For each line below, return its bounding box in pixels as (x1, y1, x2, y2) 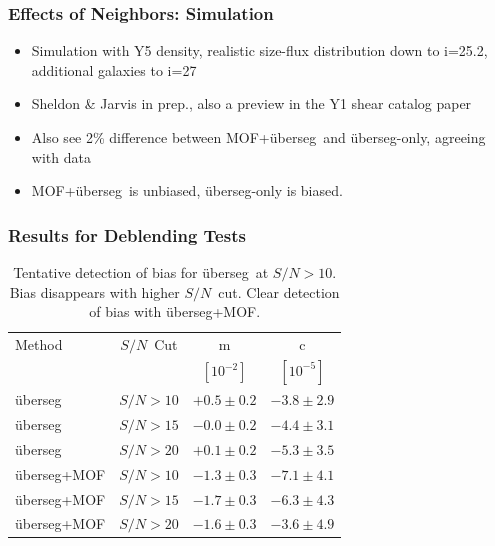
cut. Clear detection (218, 281, 340, 302)
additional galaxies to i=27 (31, 59, 197, 80)
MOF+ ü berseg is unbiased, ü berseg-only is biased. (31, 180, 343, 201)
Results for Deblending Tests (8, 222, 246, 247)
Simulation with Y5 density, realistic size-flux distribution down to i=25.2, (31, 40, 488, 61)
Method (15, 334, 63, 355)
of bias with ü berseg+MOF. (89, 301, 261, 322)
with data (31, 146, 91, 167)
